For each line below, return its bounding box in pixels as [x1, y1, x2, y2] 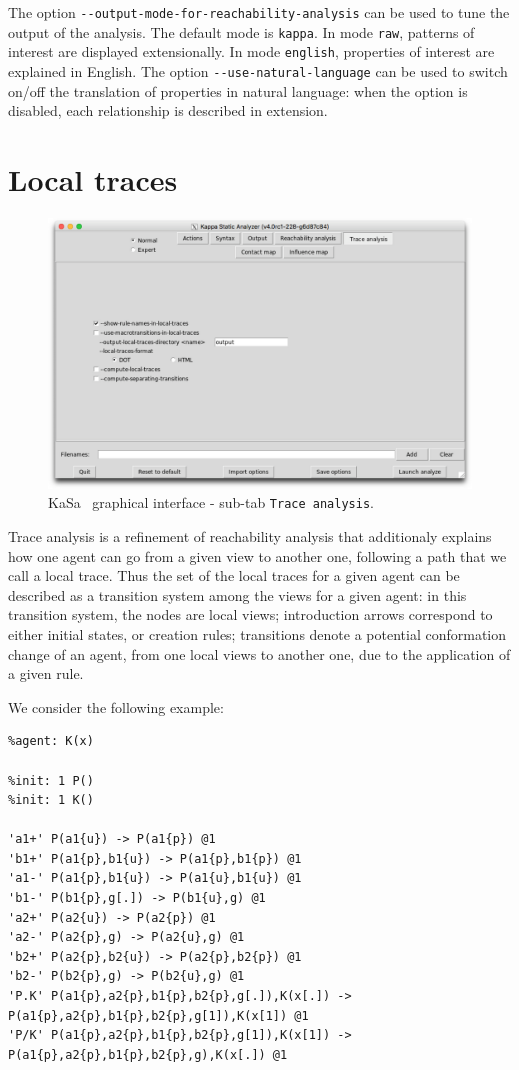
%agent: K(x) [8, 734, 94, 749]
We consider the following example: [8, 696, 224, 717]
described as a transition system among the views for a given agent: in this [8, 584, 467, 605]
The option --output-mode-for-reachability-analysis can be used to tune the [8, 2, 510, 22]
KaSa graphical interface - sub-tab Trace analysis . [48, 492, 374, 513]
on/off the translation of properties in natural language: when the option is [8, 80, 468, 101]
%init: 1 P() [8, 773, 94, 788]
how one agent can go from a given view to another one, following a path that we [8, 545, 507, 566]
